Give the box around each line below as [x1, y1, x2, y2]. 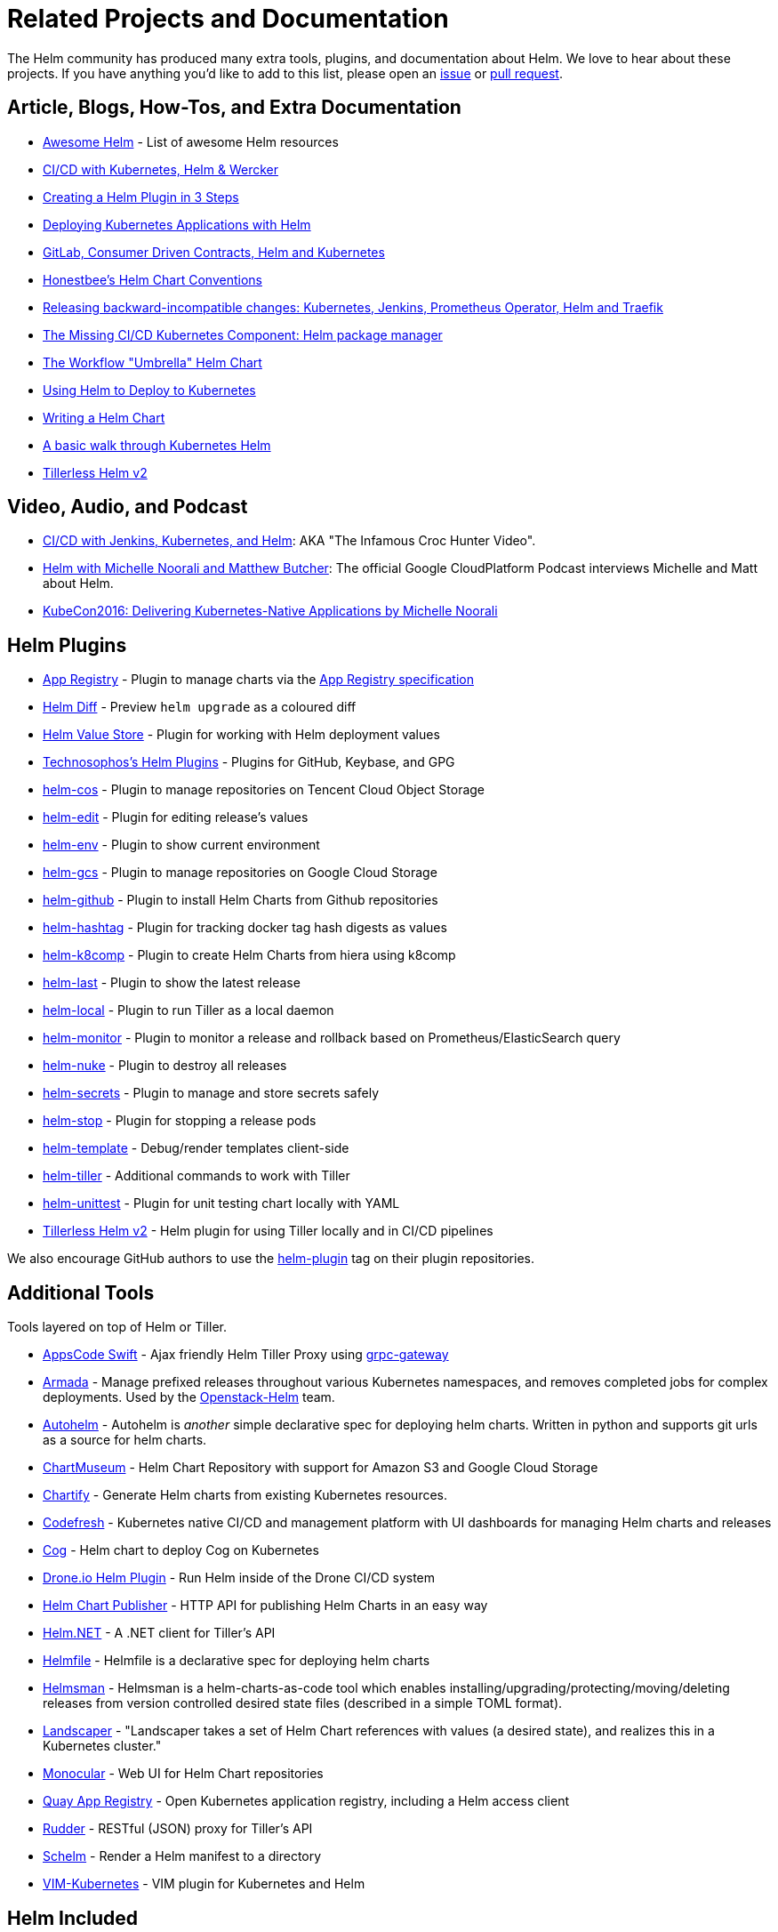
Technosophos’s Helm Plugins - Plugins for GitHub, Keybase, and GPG [43, 754, 455, 770]
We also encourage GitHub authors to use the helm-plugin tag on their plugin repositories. [7, 1251, 535, 1267]
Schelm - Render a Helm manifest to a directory [43, 1848, 322, 1864]
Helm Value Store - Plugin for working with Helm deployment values [43, 727, 440, 743]
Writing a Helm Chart [43, 409, 165, 425]
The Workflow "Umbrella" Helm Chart [43, 354, 262, 370]
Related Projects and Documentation [7, 4, 449, 34]
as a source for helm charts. [43, 1432, 207, 1448]
